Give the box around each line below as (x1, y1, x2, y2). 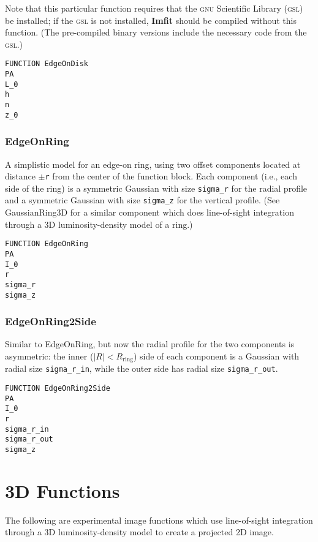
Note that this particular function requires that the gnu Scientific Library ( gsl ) (5, 2, 303, 14)
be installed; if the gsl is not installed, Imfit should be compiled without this (5, 13, 297, 26)
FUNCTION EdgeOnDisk (5, 59, 89, 69)
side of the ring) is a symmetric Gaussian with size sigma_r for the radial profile (5, 181, 308, 194)
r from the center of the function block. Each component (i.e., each (45, 170, 297, 183)
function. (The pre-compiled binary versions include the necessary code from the (5, 26, 307, 39)
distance (5, 170, 36, 183)
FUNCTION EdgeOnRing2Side (5, 384, 110, 393)
